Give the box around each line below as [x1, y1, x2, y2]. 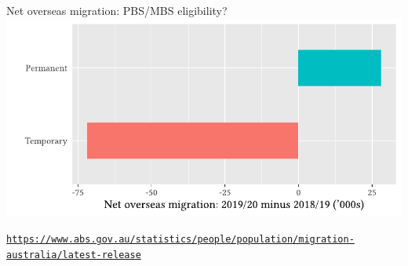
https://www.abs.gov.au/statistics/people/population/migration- [6, 234, 355, 246]
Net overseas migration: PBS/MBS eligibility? [6, 2, 228, 18]
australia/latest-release [6, 250, 141, 261]
